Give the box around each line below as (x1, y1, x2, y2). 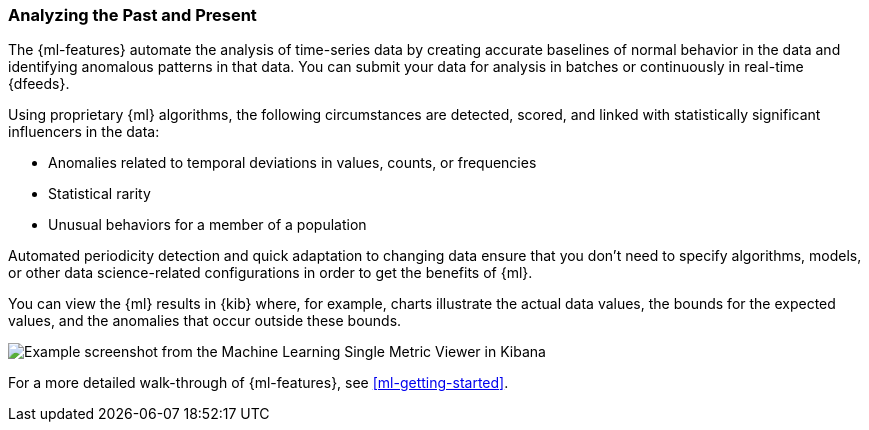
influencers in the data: (8, 123, 160, 141)
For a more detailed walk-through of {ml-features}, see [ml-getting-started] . (8, 374, 509, 392)
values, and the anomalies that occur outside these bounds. (8, 312, 402, 330)
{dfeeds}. (8, 75, 70, 93)
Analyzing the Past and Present (8, 5, 257, 25)
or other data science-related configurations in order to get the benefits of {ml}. (8, 264, 533, 282)
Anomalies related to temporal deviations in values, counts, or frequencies (48, 154, 537, 172)
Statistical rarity (48, 185, 151, 203)
